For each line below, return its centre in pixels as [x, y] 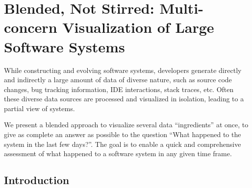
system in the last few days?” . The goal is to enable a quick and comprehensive [123, 144]
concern [31, 27]
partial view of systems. [39, 108]
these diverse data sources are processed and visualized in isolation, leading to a [124, 99]
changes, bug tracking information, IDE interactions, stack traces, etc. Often [119, 89]
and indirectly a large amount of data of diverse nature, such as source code [118, 80]
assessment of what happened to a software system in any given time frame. [118, 153]
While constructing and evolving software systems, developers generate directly [123, 70]
